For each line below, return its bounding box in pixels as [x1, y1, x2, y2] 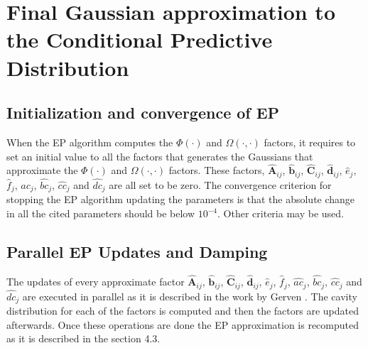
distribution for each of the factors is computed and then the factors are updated [6, 303, 359, 318]
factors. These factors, [168, 163, 265, 178]
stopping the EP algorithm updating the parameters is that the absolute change [6, 192, 355, 207]
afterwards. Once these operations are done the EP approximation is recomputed [6, 317, 359, 332]
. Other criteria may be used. [217, 206, 344, 221]
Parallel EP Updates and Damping [6, 241, 268, 263]
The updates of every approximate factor [6, 274, 185, 289]
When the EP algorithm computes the [6, 134, 173, 149]
